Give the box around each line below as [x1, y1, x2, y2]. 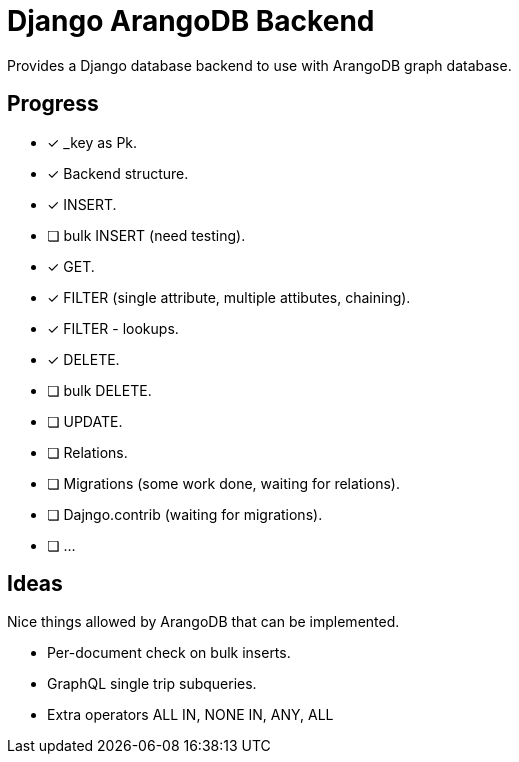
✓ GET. [47, 257, 95, 275]
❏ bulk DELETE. [47, 381, 152, 399]
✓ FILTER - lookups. [47, 319, 179, 337]
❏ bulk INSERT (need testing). [47, 226, 246, 244]
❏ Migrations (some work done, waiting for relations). [47, 474, 401, 492]
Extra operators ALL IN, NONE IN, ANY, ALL [47, 706, 334, 724]
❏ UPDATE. [47, 412, 123, 430]
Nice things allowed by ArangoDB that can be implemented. [7, 613, 400, 631]
